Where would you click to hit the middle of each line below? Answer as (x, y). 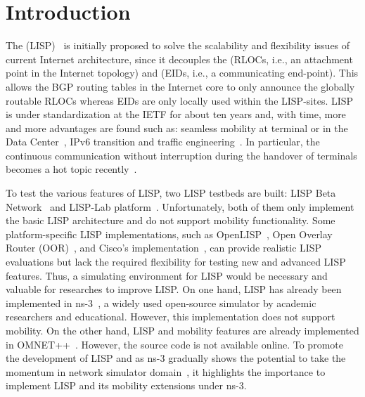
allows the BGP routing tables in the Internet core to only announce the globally (180, 86)
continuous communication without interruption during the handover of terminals (181, 155)
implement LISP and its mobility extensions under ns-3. (126, 385)
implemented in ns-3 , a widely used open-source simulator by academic (161, 302)
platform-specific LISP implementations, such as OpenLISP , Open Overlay (169, 234)
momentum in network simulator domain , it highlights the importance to (166, 371)
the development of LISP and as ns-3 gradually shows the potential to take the (176, 358)
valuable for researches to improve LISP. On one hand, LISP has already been (174, 289)
